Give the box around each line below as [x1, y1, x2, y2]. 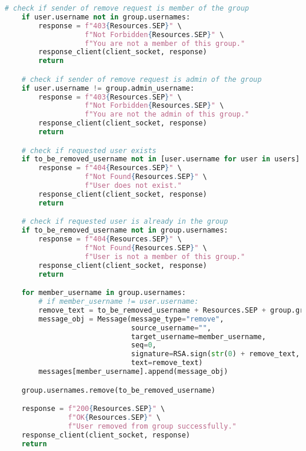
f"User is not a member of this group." [85, 252, 245, 261]
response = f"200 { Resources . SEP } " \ [21, 404, 165, 413]
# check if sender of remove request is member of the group [5, 4, 250, 12]
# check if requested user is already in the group [21, 217, 228, 226]
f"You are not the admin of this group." [85, 110, 250, 119]
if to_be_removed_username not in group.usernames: [21, 226, 228, 235]
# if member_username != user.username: [38, 297, 199, 306]
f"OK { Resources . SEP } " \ [68, 413, 161, 422]
